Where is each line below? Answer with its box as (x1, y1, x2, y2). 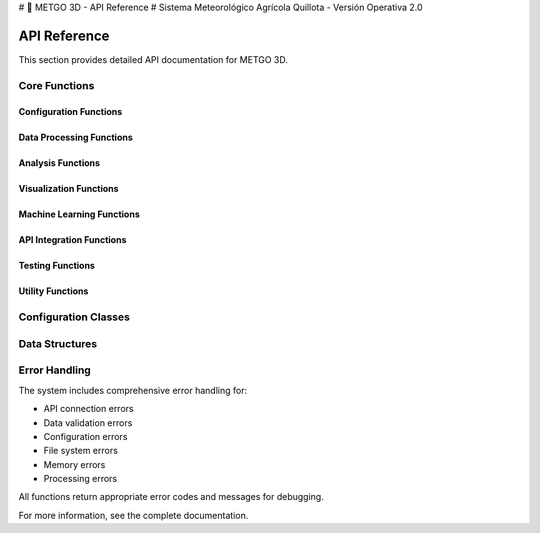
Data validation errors (43, 416, 133, 429)
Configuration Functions (18, 106, 123, 118)
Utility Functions (18, 285, 89, 297)
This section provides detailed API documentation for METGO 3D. (18, 53, 289, 65)
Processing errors (43, 473, 118, 485)
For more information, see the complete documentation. (18, 509, 249, 521)
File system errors (43, 445, 119, 457)
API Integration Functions (18, 234, 127, 246)
